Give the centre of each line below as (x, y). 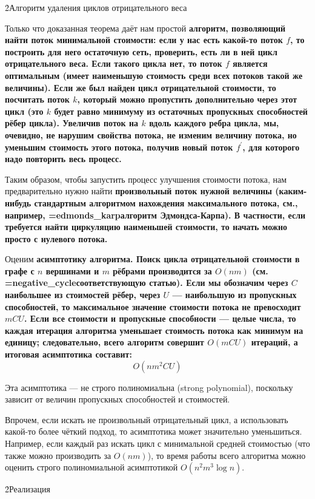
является (250, 63)
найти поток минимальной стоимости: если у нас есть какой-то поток (144, 40)
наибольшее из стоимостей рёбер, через (83, 295)
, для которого (271, 147)
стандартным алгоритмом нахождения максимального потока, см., (166, 202)
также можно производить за (58, 455)
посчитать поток (37, 99)
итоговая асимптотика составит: (68, 354)
